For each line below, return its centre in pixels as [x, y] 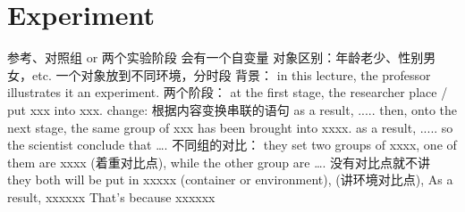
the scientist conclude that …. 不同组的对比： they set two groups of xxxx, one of [232, 145]
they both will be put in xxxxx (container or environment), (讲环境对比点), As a [230, 179]
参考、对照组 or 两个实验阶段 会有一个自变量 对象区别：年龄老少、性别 [216, 57]
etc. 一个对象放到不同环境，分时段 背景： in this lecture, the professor [231, 74]
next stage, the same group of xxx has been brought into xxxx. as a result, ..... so [230, 127]
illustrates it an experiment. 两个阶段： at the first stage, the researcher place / [228, 92]
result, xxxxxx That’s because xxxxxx [111, 196]
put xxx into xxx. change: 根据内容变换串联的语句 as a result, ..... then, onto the [232, 109]
